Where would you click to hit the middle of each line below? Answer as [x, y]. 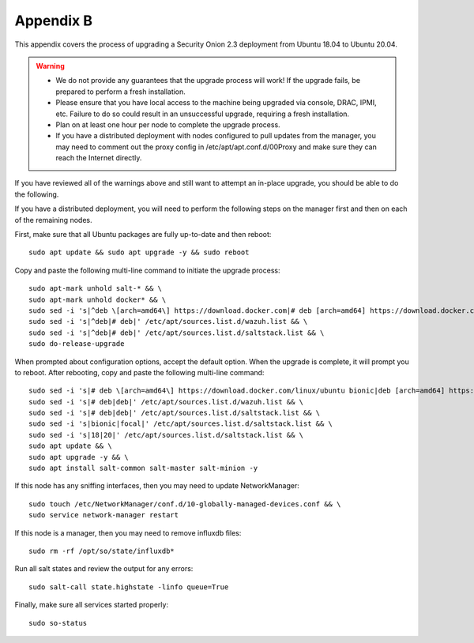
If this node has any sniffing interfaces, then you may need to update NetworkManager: [157, 486]
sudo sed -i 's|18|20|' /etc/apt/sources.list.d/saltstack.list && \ [166, 435]
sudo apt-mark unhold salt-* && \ [95, 289]
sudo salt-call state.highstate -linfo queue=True [129, 587]
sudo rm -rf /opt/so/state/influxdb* [102, 551]
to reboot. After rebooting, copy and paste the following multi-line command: [139, 372]
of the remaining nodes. [53, 220]
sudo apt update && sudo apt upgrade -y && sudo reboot [139, 252]
